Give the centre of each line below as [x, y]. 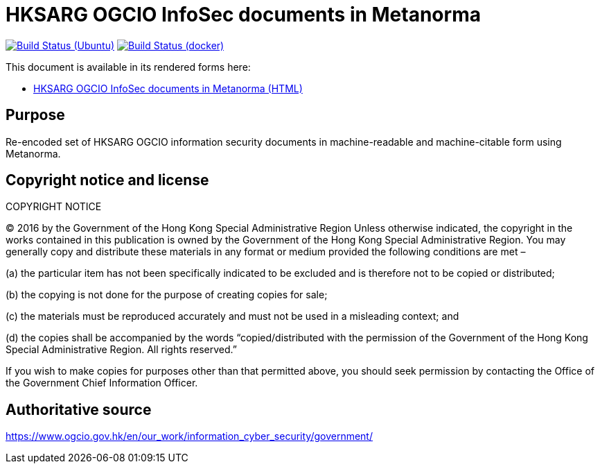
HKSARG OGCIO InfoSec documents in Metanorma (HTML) [168, 88]
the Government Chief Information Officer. [102, 383]
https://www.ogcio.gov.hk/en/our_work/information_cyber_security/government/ [189, 436]
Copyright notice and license [107, 180]
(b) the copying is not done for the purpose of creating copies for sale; [167, 295]
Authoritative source [79, 409]
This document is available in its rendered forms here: [128, 67]
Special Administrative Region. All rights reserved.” [121, 350]
